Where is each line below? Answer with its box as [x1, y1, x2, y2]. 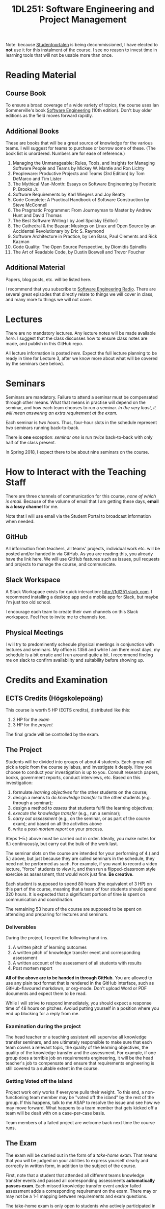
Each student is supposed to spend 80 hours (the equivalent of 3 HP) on [5, 881, 152, 887]
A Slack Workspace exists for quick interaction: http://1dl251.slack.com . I [5, 589, 153, 595]
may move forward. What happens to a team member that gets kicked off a [5, 1104, 158, 1110]
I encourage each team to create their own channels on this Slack [5, 609, 138, 615]
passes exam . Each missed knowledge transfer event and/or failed [5, 1182, 141, 1189]
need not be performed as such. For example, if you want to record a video [5, 860, 158, 866]
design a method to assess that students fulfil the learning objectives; [12, 805, 154, 811]
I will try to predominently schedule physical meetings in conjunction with [5, 641, 154, 647]
